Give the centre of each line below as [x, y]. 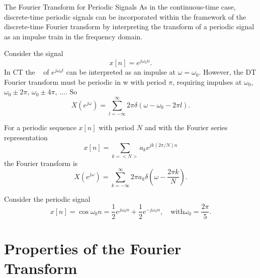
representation [26, 137]
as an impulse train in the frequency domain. [73, 36]
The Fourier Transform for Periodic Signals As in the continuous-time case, [120, 7]
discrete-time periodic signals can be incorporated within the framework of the [125, 16]
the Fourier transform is [41, 163]
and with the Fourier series [186, 127]
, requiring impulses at [207, 81]
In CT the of [27, 72]
